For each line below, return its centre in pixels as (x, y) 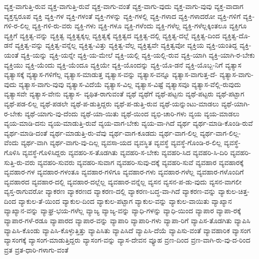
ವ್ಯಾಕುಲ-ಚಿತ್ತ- (234, 191)
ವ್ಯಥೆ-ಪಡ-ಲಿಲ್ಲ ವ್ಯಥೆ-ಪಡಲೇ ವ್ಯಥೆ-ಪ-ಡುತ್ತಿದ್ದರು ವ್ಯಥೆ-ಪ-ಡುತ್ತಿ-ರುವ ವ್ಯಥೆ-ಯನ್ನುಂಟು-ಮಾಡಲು (112, 103)
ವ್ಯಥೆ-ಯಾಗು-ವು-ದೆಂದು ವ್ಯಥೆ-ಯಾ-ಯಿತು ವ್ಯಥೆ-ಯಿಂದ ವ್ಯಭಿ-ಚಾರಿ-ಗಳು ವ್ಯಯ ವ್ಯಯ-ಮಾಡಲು (132, 113)
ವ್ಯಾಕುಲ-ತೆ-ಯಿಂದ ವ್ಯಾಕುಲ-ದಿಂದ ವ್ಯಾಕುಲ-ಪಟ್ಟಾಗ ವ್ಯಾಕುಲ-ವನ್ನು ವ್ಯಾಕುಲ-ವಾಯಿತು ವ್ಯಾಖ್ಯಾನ (125, 201)
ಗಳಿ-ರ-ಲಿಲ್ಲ (17, 26)
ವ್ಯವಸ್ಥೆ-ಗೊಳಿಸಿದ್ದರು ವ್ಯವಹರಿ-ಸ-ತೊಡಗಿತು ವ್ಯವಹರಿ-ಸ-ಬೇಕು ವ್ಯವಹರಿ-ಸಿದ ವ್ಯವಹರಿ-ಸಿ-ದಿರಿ (125, 152)
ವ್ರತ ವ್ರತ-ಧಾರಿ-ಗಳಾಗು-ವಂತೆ (36, 249)
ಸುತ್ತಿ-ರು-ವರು (20, 162)
